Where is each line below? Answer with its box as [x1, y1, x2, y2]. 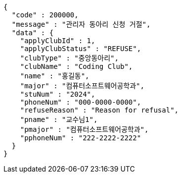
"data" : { [11, 29, 54, 37]
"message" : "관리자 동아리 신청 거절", [11, 20, 151, 28]
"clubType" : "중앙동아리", [20, 54, 119, 62]
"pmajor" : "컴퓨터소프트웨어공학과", [20, 125, 149, 133]
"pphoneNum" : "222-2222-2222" [20, 134, 141, 142]
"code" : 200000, [11, 11, 79, 19]
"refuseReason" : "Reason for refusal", [20, 106, 179, 114]
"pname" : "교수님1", [20, 116, 98, 123]
